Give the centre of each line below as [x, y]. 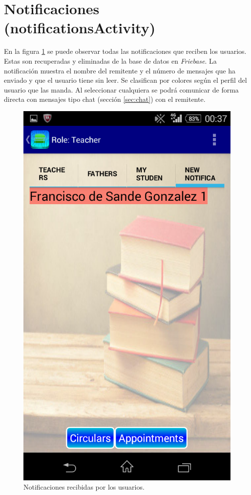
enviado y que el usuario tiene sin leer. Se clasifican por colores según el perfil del [125, 80]
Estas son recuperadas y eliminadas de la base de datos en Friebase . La [110, 60]
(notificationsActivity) [80, 28]
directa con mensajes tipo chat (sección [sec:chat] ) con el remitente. [105, 99]
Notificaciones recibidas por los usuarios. [84, 487]
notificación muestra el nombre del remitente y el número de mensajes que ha [120, 70]
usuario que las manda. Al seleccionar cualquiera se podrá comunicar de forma [121, 89]
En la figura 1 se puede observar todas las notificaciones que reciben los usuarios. [125, 51]
